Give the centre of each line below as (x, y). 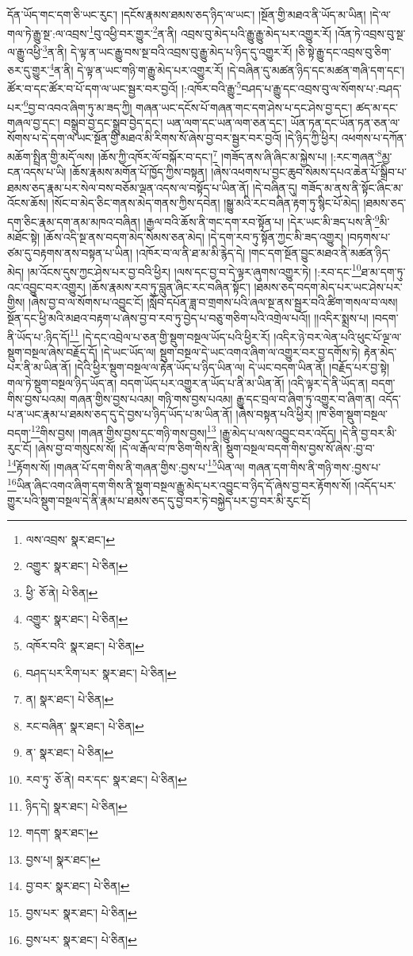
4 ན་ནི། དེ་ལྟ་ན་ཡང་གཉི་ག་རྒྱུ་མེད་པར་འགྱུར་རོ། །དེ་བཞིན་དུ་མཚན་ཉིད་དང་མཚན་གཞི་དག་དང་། (227, 69)
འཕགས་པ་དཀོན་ (374, 138)
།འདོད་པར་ (375, 485)
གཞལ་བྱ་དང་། (34, 122)
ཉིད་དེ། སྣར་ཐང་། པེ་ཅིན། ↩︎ (76, 806)
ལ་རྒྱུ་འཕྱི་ (25, 51)
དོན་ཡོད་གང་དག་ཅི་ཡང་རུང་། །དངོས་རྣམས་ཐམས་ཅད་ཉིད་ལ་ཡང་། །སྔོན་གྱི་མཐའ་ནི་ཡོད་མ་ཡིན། (187, 14)
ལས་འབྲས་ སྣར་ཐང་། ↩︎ (70, 539)
